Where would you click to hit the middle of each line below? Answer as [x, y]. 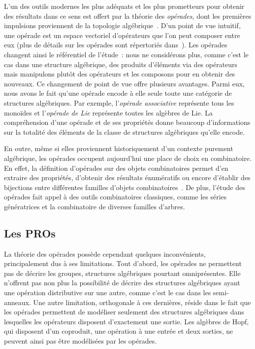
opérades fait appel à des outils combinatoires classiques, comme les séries [115, 197]
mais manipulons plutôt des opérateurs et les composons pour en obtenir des [120, 74]
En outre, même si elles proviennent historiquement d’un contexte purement [119, 148]
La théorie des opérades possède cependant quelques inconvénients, [105, 253]
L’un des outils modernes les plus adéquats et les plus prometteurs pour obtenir [124, 6]
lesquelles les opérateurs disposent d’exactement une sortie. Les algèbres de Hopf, [127, 321]
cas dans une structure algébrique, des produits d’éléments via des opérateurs [121, 64]
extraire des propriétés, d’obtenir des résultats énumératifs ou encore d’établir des [127, 177]
